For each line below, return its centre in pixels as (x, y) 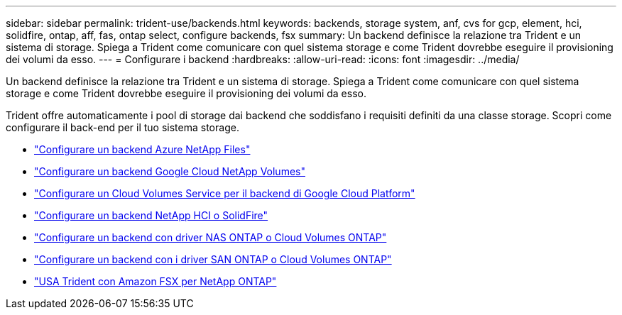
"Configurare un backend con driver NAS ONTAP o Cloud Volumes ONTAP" (211, 237)
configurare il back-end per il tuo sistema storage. (122, 127)
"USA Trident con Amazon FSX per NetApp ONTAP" (155, 281)
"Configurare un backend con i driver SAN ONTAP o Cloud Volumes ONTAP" (213, 259)
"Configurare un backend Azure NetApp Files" (142, 149)
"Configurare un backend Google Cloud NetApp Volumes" (170, 171)
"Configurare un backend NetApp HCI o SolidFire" (151, 215)
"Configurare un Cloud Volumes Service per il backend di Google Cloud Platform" (225, 193)
